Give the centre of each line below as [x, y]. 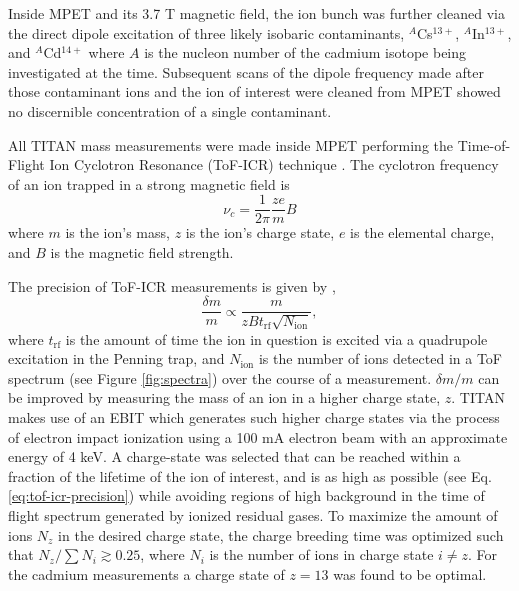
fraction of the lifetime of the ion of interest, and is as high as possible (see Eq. [250, 475]
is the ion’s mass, [117, 232]
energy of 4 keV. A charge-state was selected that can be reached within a [234, 456]
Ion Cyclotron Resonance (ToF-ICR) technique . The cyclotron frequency [274, 164]
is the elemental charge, [422, 232]
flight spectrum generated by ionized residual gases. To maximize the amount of [253, 514]
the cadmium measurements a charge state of [146, 573]
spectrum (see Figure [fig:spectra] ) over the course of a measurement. [220, 377]
